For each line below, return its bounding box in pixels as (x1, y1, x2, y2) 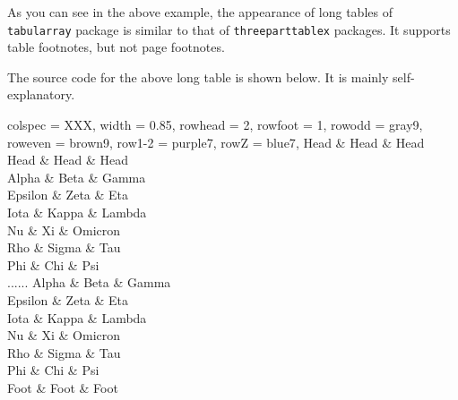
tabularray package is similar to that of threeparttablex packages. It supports (7, 20, 451, 38)
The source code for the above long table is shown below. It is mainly (7, 67, 389, 86)
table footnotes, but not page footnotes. (7, 38, 225, 56)
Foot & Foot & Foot (7, 378, 118, 396)
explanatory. (7, 85, 75, 104)
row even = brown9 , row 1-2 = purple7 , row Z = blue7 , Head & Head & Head (7, 132, 425, 151)
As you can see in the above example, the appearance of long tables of (7, 3, 393, 21)
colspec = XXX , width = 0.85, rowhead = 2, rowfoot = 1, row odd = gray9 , (7, 115, 423, 134)
